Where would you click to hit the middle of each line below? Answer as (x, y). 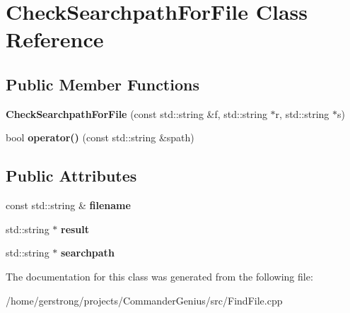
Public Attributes (71, 176)
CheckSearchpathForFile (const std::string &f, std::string (136, 113)
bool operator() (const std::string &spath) (100, 137)
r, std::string (302, 113)
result (75, 229)
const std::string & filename (68, 205)
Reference (55, 39)
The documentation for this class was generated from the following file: (159, 276)
